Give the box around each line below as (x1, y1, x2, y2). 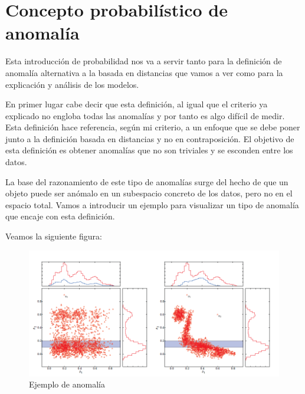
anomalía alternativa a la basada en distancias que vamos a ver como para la (5, 66, 283, 78)
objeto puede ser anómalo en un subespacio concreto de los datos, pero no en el (5, 187, 293, 199)
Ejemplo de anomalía (29, 378, 105, 390)
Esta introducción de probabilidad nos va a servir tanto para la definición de (5, 55, 282, 67)
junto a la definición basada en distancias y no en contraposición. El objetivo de (5, 132, 294, 145)
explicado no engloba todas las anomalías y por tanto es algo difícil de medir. (5, 109, 285, 122)
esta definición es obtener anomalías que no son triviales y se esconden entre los (5, 144, 293, 156)
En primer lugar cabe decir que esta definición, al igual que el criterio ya (5, 98, 268, 110)
